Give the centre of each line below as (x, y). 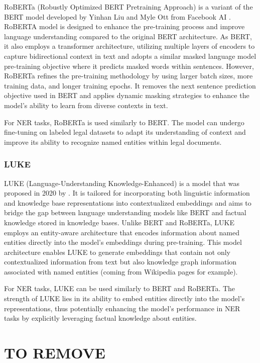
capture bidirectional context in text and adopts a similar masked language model (130, 56)
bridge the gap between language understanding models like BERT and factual (125, 212)
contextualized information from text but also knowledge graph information (120, 262)
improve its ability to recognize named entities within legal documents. (113, 142)
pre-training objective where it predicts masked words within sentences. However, (129, 66)
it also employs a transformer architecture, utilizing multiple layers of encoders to (129, 46)
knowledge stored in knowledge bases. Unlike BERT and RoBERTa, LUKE (119, 222)
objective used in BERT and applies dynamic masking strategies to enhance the (127, 95)
